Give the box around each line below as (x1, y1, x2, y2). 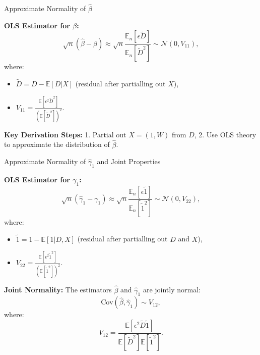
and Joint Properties (97, 156, 161, 167)
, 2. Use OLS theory (194, 129, 256, 139)
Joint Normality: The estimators (4, 284, 112, 295)
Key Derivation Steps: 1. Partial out (4, 129, 126, 139)
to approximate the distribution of (4, 139, 110, 149)
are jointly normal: (143, 284, 201, 295)
